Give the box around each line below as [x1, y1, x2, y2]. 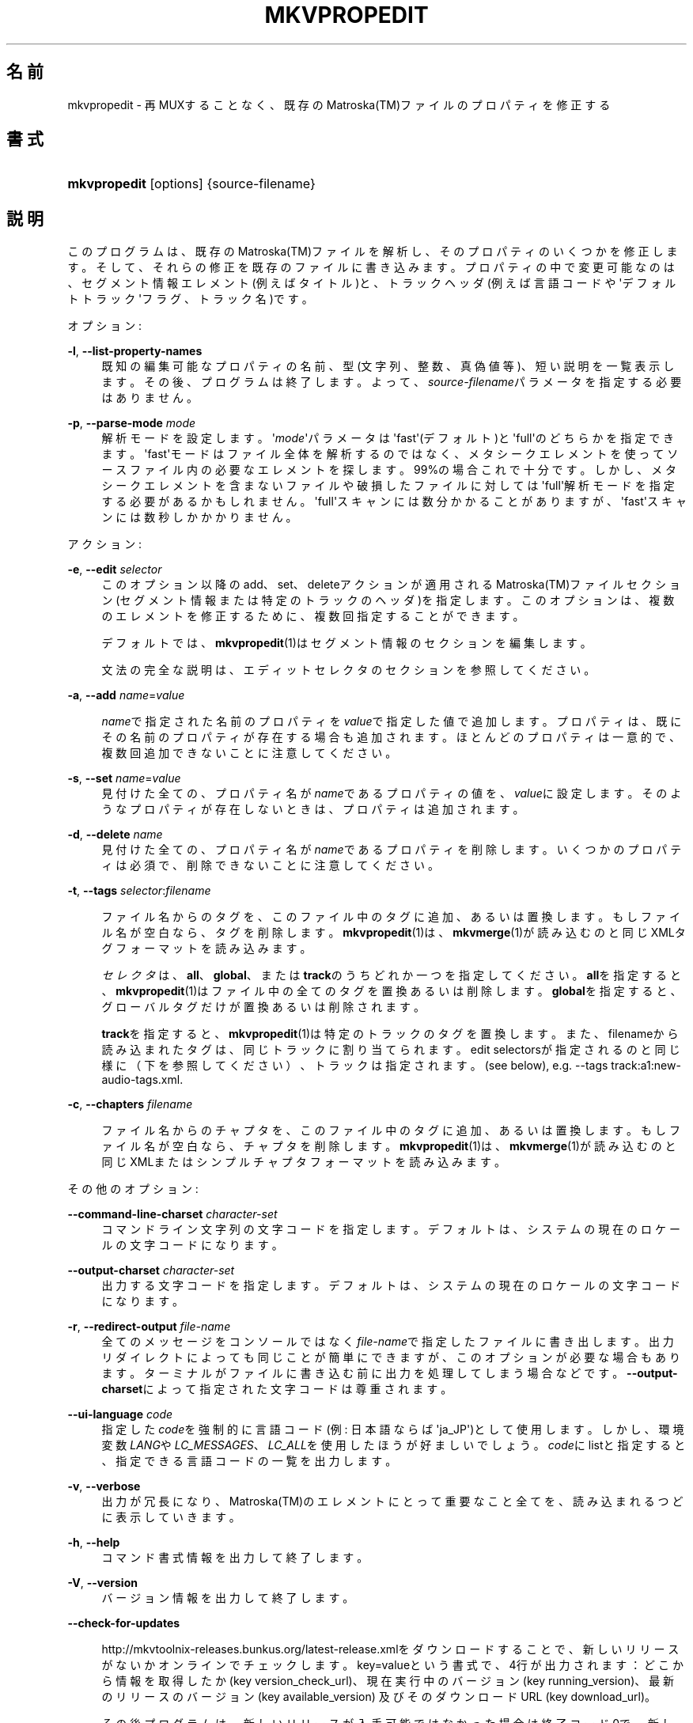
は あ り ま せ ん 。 [101, 391, 199, 405]
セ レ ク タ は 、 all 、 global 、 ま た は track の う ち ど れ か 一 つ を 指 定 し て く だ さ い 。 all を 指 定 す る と [101, 968, 681, 983]
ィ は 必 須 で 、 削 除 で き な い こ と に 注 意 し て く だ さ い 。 [101, 858, 439, 873]
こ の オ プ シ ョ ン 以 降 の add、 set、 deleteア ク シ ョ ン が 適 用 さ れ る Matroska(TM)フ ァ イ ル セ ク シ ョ [101, 577, 680, 592]
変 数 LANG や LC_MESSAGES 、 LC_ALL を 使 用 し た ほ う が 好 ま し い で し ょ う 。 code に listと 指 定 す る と [101, 1438, 686, 1452]
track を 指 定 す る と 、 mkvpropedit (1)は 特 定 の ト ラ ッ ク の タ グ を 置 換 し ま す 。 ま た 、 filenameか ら [101, 1027, 679, 1041]
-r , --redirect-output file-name [67, 1320, 231, 1334]
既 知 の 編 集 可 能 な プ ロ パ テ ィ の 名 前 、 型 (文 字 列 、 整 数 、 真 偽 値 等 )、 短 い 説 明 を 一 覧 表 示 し [101, 359, 675, 373]
